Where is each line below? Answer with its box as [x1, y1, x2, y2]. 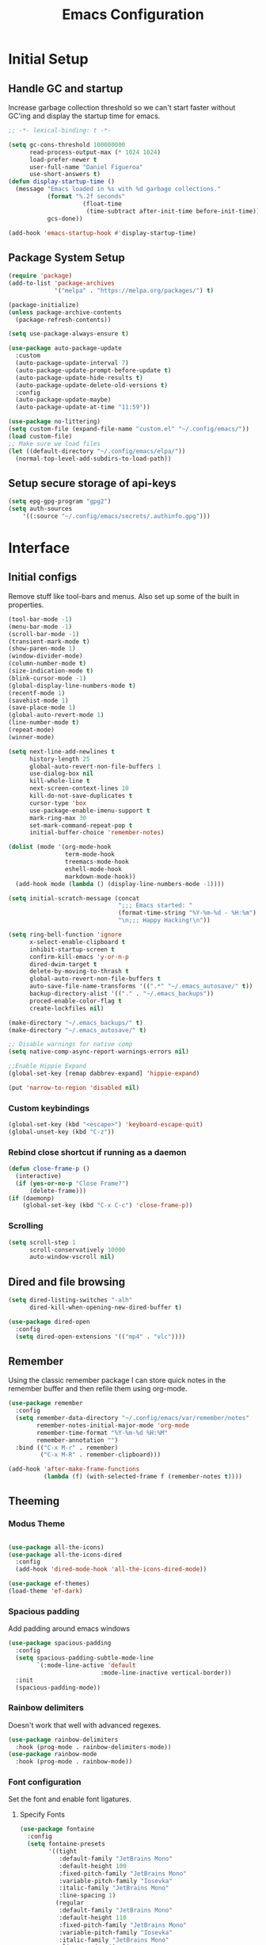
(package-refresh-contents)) [15, 316, 112, 324]
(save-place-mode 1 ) [8, 704, 77, 712]
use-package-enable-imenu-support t [28, 807, 150, 815]
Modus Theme [8, 1518, 66, 1529]
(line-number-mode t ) [8, 719, 80, 727]
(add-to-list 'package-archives [8, 279, 115, 287]
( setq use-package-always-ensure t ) [8, 330, 129, 338]
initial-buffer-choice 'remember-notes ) [28, 829, 165, 837]
